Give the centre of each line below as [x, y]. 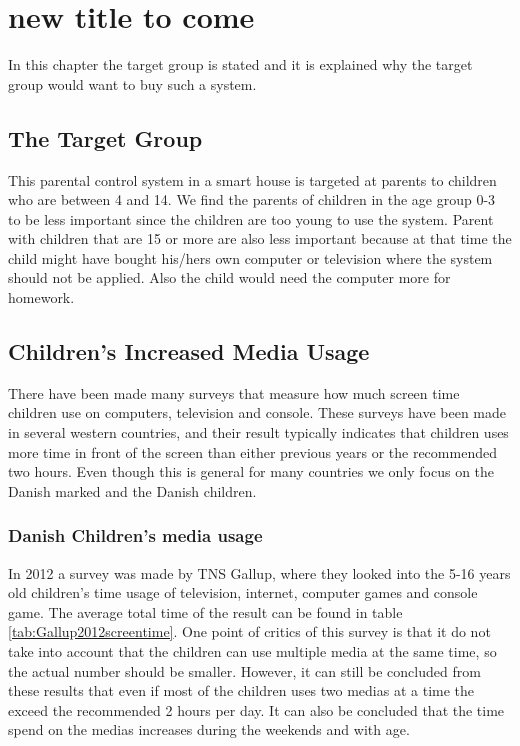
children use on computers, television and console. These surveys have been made [257, 412]
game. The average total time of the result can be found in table [205, 611]
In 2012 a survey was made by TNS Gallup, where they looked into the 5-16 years [259, 572]
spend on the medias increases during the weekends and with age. [209, 729]
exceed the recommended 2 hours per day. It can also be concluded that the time [256, 709]
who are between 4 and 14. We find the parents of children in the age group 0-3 [252, 199]
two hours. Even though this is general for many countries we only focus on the [251, 471]
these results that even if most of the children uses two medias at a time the [241, 690]
